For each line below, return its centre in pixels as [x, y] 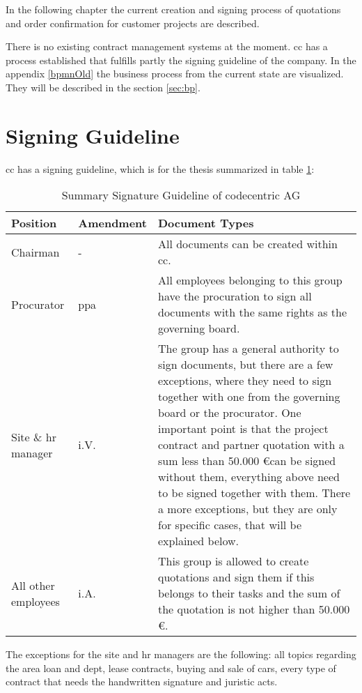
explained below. [199, 541]
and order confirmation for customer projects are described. [133, 23]
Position [34, 223]
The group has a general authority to [249, 349]
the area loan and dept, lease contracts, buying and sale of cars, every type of [171, 668]
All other [33, 585]
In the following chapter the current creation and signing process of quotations [173, 9]
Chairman [36, 252]
